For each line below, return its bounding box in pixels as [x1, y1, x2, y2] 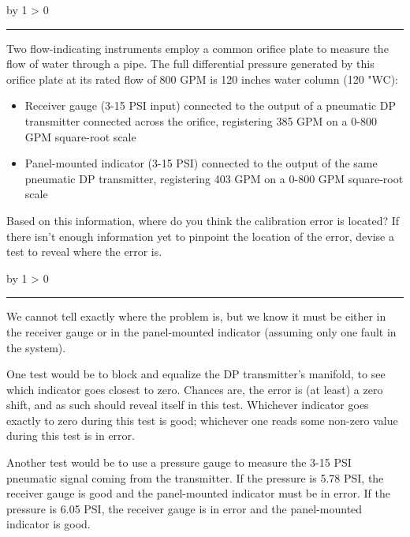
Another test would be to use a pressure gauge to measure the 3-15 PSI [6, 454, 352, 471]
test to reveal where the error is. [6, 243, 162, 260]
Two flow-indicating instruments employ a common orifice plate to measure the [6, 39, 389, 56]
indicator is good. [6, 516, 91, 532]
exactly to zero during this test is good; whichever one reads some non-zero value [6, 411, 398, 428]
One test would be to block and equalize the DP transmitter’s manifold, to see [6, 366, 386, 382]
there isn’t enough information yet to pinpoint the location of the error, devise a [6, 227, 394, 244]
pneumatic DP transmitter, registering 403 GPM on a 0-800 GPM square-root [24, 170, 404, 186]
